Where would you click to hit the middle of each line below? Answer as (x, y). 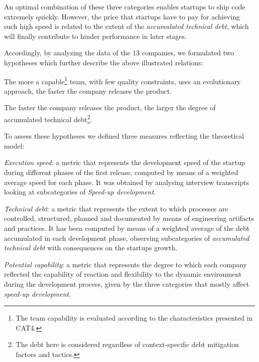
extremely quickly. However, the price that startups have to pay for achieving (122, 16)
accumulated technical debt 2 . (48, 118)
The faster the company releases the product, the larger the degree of (110, 107)
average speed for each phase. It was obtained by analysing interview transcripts (127, 182)
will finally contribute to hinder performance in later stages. (95, 36)
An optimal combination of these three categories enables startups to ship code (125, 6)
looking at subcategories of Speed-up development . (80, 192)
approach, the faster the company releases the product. (88, 90)
